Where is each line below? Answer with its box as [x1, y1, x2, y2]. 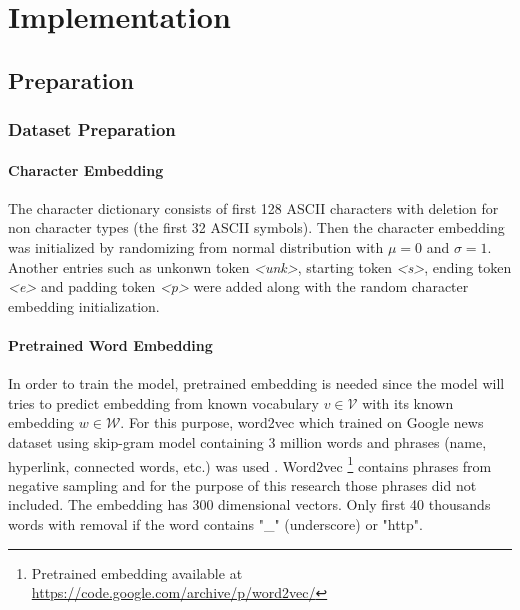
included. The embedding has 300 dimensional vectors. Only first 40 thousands [8, 494, 491, 515]
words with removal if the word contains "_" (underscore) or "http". [8, 513, 423, 534]
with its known [362, 392, 454, 413]
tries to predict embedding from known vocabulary [8, 392, 319, 413]
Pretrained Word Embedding [8, 334, 213, 355]
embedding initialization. [8, 295, 160, 316]
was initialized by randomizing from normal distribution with [8, 236, 384, 257]
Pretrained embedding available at [31, 562, 243, 583]
